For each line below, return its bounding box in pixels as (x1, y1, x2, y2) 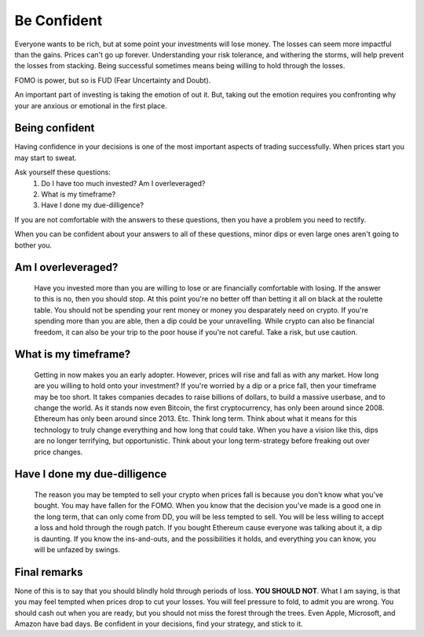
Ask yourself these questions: (14, 167, 111, 177)
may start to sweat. (14, 153, 77, 163)
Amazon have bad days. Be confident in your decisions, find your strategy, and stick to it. (14, 619, 303, 628)
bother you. (14, 240, 53, 250)
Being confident (14, 122, 95, 135)
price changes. (34, 447, 83, 456)
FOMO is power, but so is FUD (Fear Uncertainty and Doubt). (14, 75, 211, 85)
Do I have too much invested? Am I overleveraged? (41, 178, 206, 188)
